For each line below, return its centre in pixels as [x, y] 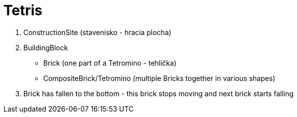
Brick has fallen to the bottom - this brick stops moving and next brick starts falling [159, 93]
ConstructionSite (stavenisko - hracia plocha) [97, 32]
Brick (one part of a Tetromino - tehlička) [110, 63]
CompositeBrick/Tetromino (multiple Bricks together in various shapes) [159, 78]
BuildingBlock [46, 47]
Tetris [23, 10]
